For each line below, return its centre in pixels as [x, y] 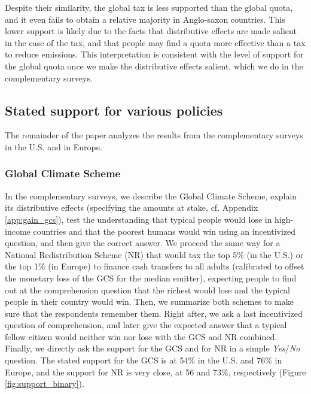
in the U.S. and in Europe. [54, 146]
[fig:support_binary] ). [45, 384]
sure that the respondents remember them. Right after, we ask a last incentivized [154, 313]
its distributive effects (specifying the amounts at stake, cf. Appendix [132, 207]
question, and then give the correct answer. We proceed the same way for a [143, 243]
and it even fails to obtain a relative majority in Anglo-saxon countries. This [145, 19]
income [18, 231]
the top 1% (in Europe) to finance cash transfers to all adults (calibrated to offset [155, 266]
